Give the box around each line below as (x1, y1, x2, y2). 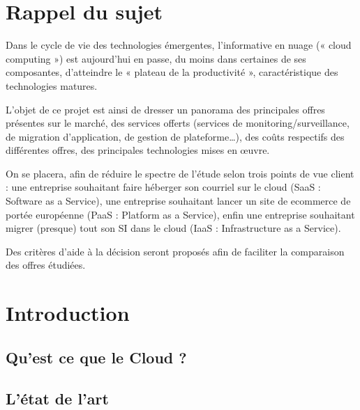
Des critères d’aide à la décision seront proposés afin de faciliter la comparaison (6, 244, 345, 258)
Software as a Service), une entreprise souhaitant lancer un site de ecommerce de (6, 194, 351, 208)
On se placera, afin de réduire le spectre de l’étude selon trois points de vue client (6, 166, 354, 180)
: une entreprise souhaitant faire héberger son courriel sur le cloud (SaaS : (6, 180, 321, 194)
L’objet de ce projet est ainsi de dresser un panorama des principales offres (6, 102, 325, 116)
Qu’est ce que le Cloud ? (6, 346, 187, 368)
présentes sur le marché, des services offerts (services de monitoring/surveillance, (6, 116, 350, 130)
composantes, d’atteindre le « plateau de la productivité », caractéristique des (6, 65, 338, 79)
